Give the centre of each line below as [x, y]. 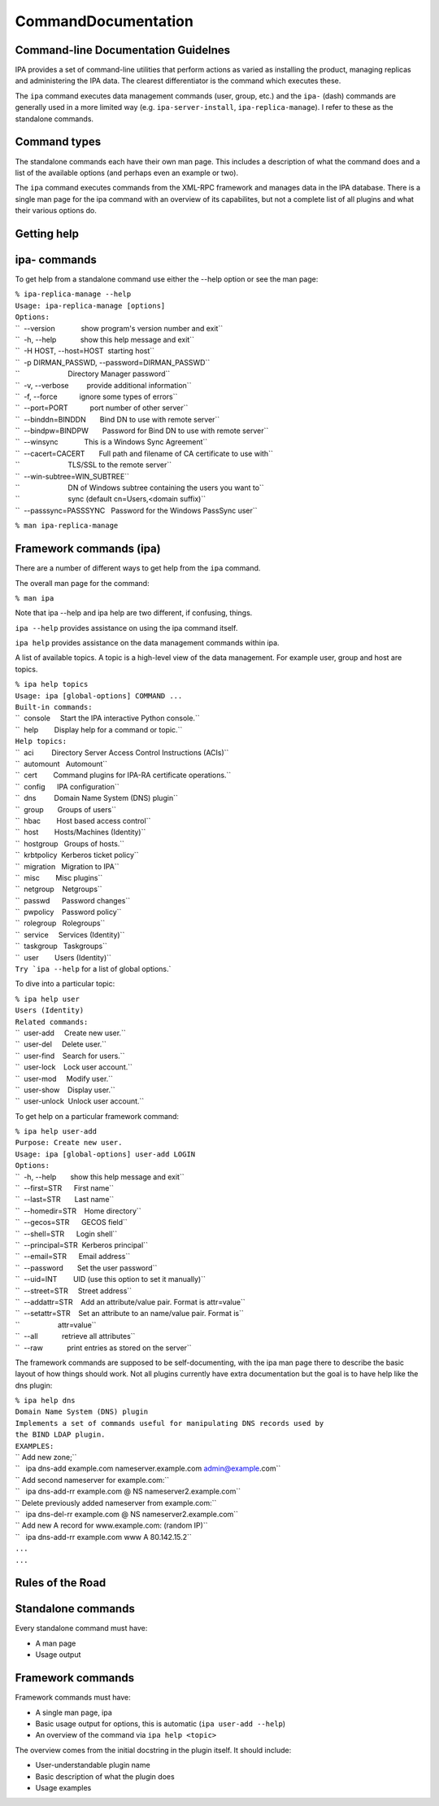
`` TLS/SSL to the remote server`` [93, 465]
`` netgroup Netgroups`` [59, 889]
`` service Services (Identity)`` [70, 934]
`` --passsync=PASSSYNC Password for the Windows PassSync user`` [136, 510]
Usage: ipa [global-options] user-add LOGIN [105, 1154]
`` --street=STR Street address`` [74, 1291]
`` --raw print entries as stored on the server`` [103, 1348]
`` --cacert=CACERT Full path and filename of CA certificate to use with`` [144, 453]
